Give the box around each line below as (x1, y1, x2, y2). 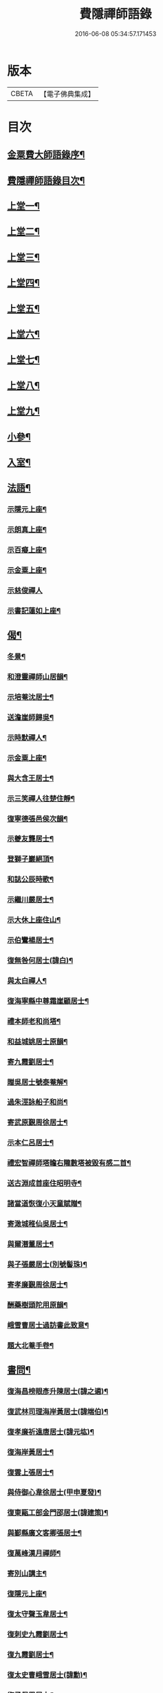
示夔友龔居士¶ (7, 834, 54, 843)
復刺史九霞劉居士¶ (7, 1629, 68, 1639)
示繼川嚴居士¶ (7, 895, 54, 905)
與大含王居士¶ (7, 773, 54, 783)
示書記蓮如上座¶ (7, 606, 61, 615)
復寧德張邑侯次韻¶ (7, 814, 68, 823)
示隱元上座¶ (7, 505, 47, 515)
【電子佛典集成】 (39, 89, 95, 99)
